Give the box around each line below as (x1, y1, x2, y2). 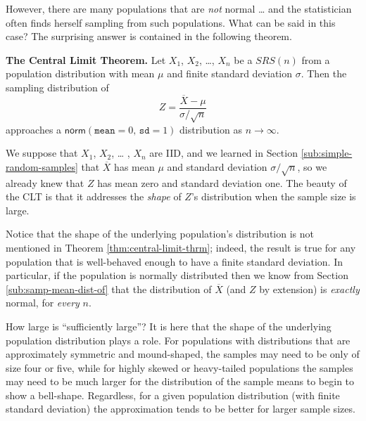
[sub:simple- (301, 145, 353, 160)
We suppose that (6, 145, 78, 160)
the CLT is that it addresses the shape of (6, 189, 182, 204)
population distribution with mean (6, 66, 155, 81)
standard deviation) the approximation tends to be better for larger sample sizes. (6, 401, 355, 416)
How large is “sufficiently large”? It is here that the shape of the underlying (6, 318, 332, 333)
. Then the (301, 66, 347, 81)
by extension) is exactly (259, 281, 360, 296)
